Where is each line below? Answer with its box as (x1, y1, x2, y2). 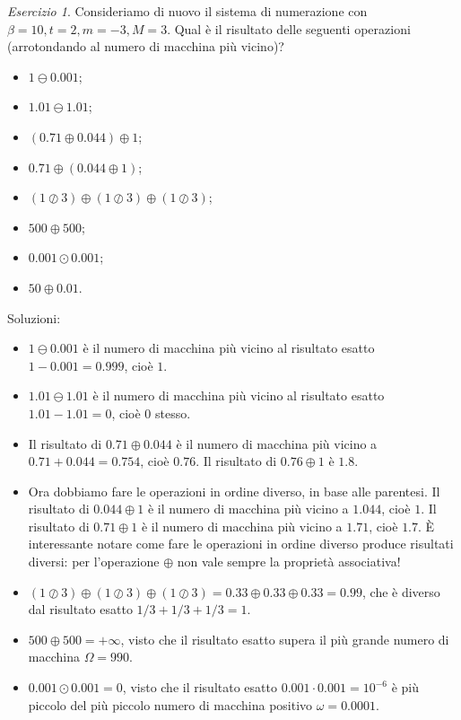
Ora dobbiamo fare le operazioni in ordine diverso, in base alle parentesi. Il (28, 481, 440, 500)
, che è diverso (362, 582, 440, 601)
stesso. (154, 403, 191, 422)
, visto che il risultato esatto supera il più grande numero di (120, 629, 449, 648)
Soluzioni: (7, 308, 61, 327)
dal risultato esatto (28, 600, 133, 619)
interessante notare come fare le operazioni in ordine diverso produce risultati (28, 534, 454, 553)
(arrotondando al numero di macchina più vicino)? (7, 37, 284, 56)
